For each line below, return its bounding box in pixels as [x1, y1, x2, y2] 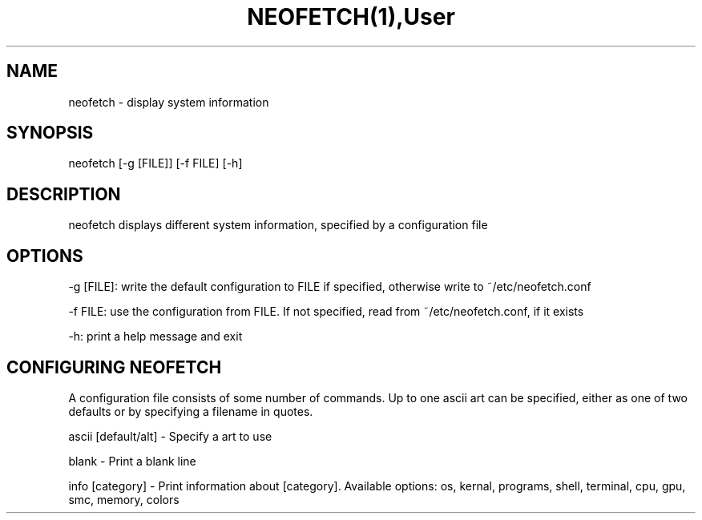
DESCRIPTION [6, 183, 121, 204]
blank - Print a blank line [68, 453, 196, 468]
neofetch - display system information [68, 95, 269, 109]
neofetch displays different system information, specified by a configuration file [68, 218, 488, 232]
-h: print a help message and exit [68, 329, 243, 344]
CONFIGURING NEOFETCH [6, 357, 222, 377]
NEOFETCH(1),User [247, 3, 455, 30]
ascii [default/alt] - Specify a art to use [68, 429, 272, 443]
